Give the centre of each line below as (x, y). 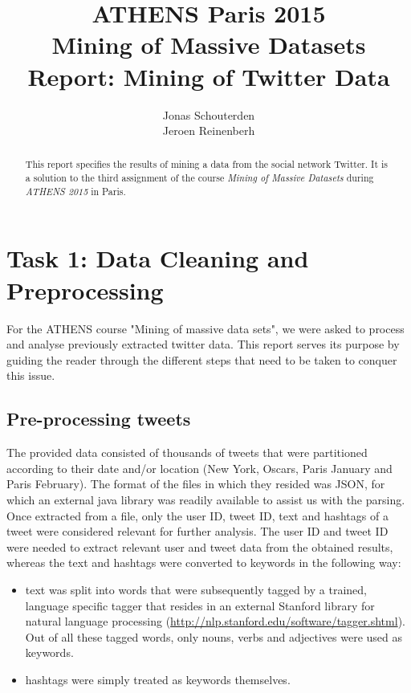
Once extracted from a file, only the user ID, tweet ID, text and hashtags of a (197, 515)
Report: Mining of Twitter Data (209, 76)
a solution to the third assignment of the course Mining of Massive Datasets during (199, 178)
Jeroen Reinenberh (209, 130)
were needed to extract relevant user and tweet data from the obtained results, (200, 546)
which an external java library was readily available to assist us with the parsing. (206, 499)
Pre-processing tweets (99, 419)
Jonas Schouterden (209, 114)
